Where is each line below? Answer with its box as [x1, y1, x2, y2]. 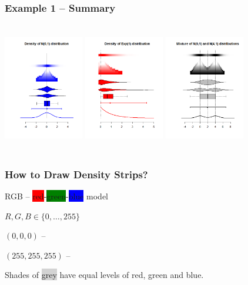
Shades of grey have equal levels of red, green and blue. [5, 269, 204, 281]
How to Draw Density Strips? [5, 167, 148, 181]
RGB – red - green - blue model [5, 190, 108, 202]
